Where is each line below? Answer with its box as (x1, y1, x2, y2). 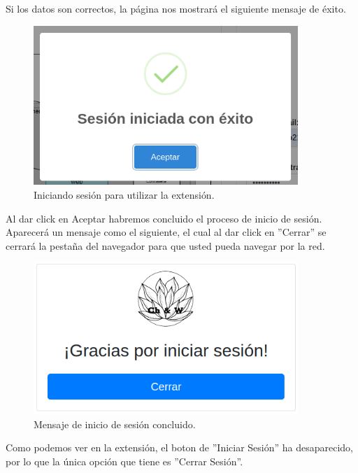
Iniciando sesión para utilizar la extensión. (34, 188, 215, 202)
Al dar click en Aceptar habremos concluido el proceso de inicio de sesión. (6, 211, 322, 225)
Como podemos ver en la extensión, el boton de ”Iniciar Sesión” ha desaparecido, (6, 440, 354, 455)
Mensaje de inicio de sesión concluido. (34, 416, 196, 431)
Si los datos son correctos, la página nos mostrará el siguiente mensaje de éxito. (6, 1, 346, 15)
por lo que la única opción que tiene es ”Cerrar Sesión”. (6, 453, 243, 468)
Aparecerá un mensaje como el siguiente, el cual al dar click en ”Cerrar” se (6, 225, 327, 239)
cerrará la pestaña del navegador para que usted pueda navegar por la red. (6, 238, 325, 253)
